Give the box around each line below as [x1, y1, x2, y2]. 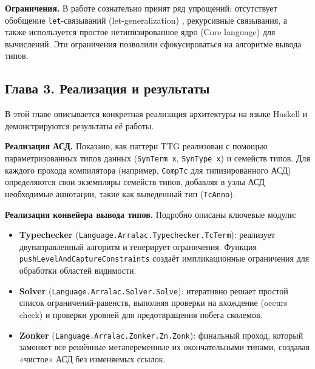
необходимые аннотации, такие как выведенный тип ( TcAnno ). [5, 187, 235, 200]
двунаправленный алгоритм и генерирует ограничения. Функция [19, 240, 257, 252]
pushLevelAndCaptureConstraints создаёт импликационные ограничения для [19, 252, 310, 265]
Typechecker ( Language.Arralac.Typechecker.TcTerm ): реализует [19, 228, 275, 241]
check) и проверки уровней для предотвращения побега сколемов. [19, 308, 263, 320]
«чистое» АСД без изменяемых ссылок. [19, 352, 166, 365]
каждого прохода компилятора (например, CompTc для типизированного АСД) [5, 163, 291, 176]
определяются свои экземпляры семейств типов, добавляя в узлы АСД [5, 175, 265, 188]
